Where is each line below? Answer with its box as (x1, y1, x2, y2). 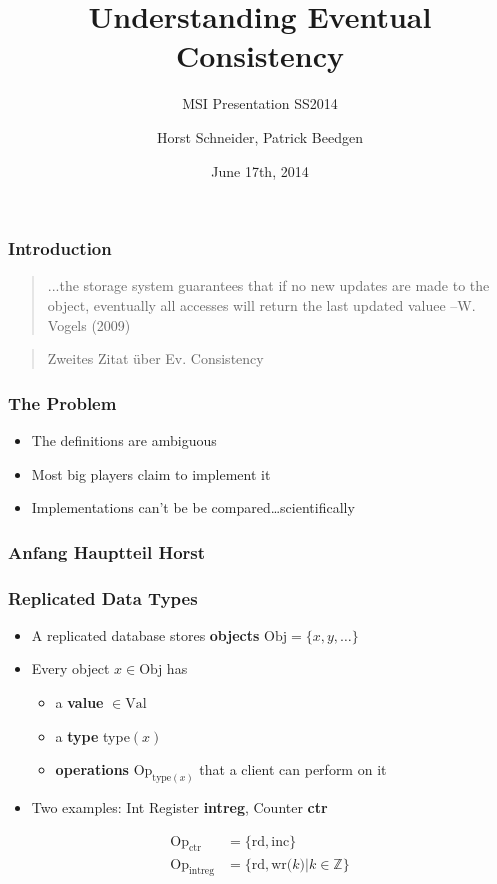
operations (55, 759, 129, 780)
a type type (55, 725, 130, 746)
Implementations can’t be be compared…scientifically (31, 497, 355, 518)
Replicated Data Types (8, 585, 198, 610)
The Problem (8, 390, 117, 415)
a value (55, 692, 104, 713)
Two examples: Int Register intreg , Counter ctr (31, 797, 328, 818)
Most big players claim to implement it (31, 463, 271, 484)
